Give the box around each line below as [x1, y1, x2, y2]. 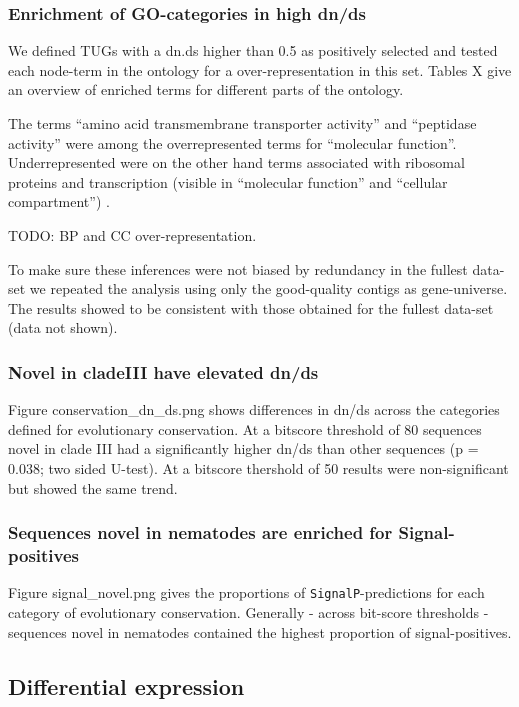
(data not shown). [8, 317, 118, 338]
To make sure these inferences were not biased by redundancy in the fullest [8, 258, 468, 279]
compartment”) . [8, 191, 110, 212]
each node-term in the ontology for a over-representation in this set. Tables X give [8, 59, 512, 80]
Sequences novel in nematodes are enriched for [8, 520, 393, 545]
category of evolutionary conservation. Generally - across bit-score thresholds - [8, 601, 489, 622]
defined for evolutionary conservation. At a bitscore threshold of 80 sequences [8, 418, 482, 439]
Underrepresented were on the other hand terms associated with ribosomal [8, 152, 465, 173]
